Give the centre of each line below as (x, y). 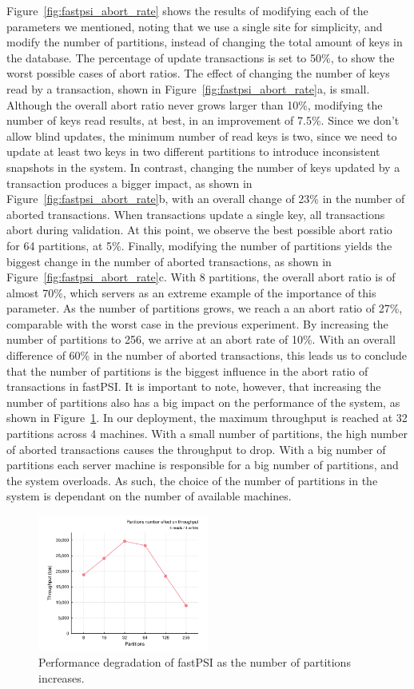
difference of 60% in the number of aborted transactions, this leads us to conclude (207, 355)
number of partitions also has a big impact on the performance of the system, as (203, 402)
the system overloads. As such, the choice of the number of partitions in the (192, 480)
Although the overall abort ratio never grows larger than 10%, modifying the (195, 104)
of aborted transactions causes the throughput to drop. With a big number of (196, 449)
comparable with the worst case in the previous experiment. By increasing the (197, 323)
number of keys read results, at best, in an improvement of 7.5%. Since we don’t (203, 120)
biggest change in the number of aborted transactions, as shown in (169, 261)
